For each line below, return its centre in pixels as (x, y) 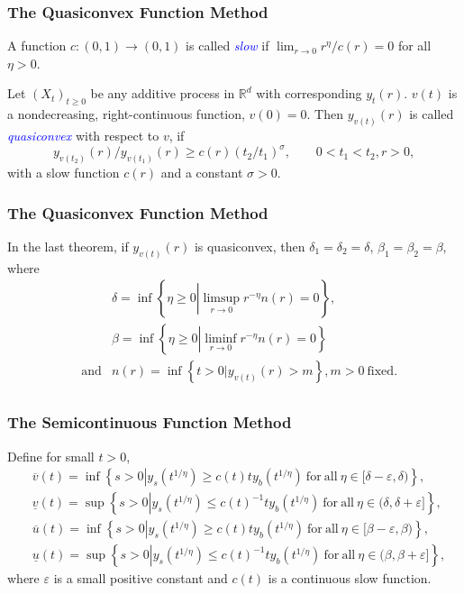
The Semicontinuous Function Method (150, 422)
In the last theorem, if (68, 246)
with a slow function (64, 173)
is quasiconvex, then (250, 246)
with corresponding (309, 93)
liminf (221, 339)
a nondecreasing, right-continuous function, (126, 114)
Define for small (51, 456)
